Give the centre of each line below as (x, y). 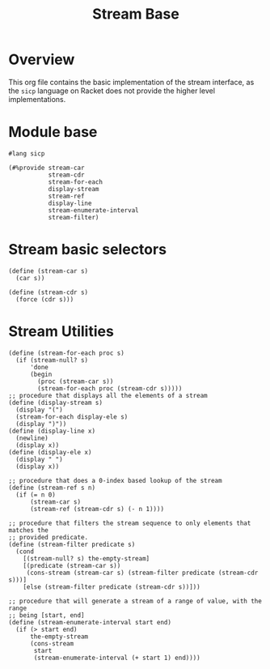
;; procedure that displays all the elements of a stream (108, 395)
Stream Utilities (61, 331)
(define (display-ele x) (50, 452)
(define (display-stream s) (56, 403)
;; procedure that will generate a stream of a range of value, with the (135, 601)
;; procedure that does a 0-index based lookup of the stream (115, 480)
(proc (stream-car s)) (76, 381)
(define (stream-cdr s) (49, 292)
